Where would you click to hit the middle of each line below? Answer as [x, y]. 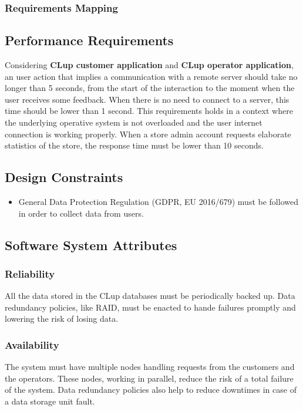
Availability [32, 344]
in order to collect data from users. [81, 213]
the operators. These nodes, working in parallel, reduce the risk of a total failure [149, 378]
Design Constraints [64, 177]
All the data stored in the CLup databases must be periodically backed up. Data [150, 296]
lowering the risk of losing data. [62, 319]
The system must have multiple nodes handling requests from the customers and [150, 367]
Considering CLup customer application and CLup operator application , [149, 65]
